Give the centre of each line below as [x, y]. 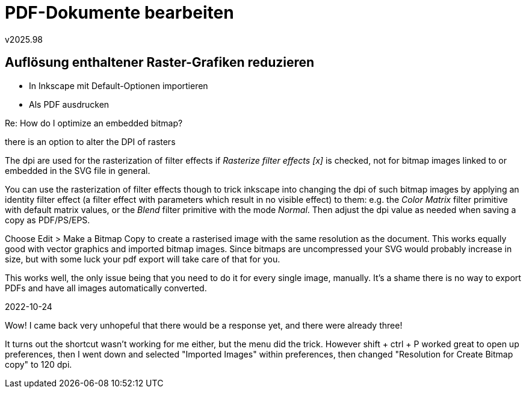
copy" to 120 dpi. [39, 364]
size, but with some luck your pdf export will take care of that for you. [143, 259]
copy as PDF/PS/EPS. [48, 220]
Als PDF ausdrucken [69, 104]
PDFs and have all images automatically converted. [106, 288]
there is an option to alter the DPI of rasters [90, 141]
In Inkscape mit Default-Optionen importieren [119, 85]
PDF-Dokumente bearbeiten [119, 13]
